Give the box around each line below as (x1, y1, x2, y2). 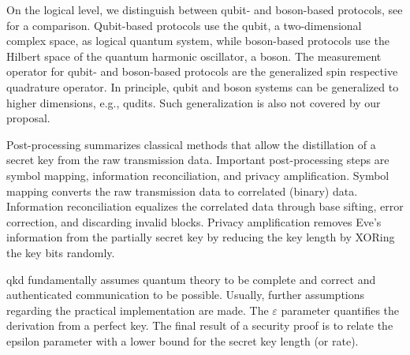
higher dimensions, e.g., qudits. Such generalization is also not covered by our (6, 94, 381, 110)
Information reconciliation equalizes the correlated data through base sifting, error (6, 198, 404, 215)
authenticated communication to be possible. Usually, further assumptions (6, 286, 365, 303)
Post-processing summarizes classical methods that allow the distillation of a (6, 136, 376, 152)
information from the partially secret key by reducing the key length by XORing (6, 229, 395, 245)
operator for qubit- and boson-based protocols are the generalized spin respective (6, 63, 398, 80)
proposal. (6, 110, 50, 126)
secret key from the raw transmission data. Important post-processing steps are (6, 151, 389, 168)
